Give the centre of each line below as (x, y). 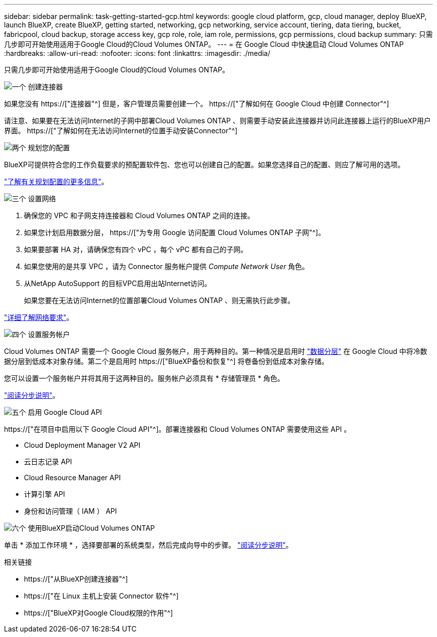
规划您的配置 (49, 148)
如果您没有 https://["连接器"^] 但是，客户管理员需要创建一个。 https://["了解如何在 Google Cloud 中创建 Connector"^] (197, 104)
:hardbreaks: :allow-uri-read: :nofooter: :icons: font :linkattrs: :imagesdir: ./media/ (137, 53)
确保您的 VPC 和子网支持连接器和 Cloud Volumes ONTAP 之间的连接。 (139, 215)
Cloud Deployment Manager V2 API (82, 445)
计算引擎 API (45, 494)
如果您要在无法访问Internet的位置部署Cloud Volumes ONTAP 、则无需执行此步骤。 (159, 300)
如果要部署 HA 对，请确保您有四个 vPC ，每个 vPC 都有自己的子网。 (136, 249)
